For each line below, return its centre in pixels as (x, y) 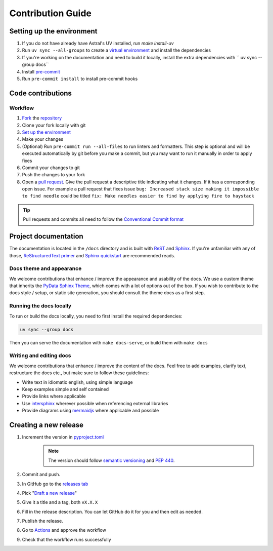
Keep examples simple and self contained (65, 389)
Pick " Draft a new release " (49, 493)
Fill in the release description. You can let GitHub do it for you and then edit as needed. (112, 511)
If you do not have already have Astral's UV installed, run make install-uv (98, 44)
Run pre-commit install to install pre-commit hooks (80, 79)
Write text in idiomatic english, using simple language (78, 382)
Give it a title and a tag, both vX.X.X (60, 502)
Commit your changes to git (51, 168)
